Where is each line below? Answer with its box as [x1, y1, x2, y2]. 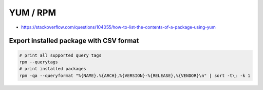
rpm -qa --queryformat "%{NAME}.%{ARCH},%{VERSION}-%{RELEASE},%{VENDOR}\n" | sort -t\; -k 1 [19, 73, 251, 78]
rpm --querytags [19, 59, 58, 65]
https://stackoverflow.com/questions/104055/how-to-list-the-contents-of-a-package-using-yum [21, 24, 216, 30]
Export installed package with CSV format [9, 37, 139, 45]
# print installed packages [19, 66, 86, 72]
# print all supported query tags [19, 52, 102, 58]
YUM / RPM [9, 7, 56, 18]
